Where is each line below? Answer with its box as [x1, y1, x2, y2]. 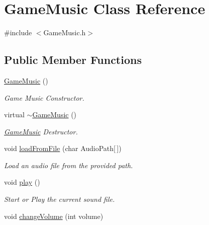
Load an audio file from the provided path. [4, 160, 133, 170]
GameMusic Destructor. [4, 126, 78, 136]
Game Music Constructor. [4, 92, 84, 103]
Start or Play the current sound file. [4, 194, 115, 204]
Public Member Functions [4, 52, 142, 67]
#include [4, 27, 32, 38]
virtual [4, 109, 25, 120]
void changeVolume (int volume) [4, 210, 103, 221]
